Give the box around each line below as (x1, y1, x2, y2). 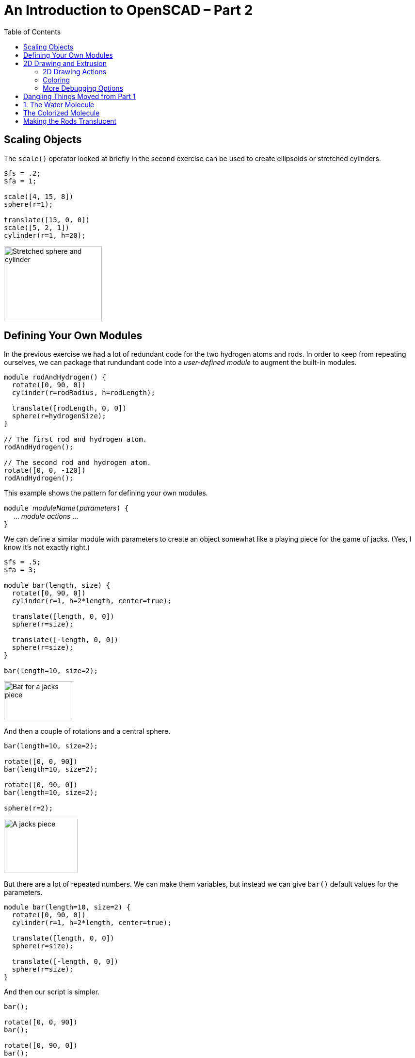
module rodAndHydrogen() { (4, 373, 106, 381)
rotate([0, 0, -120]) (4, 466, 86, 475)
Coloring (43, 75, 70, 84)
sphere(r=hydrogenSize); (12, 412, 106, 420)
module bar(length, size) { (4, 581, 111, 590)
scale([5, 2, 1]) (4, 223, 69, 231)
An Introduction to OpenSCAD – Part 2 (4, 2, 253, 18)
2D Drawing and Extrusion (23, 59, 107, 67)
